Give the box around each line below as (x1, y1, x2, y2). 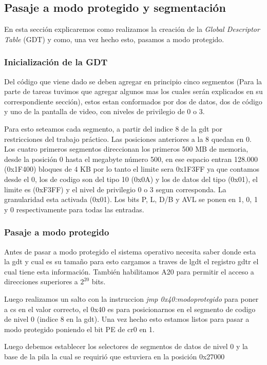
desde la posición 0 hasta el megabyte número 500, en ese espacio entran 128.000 (4, 153, 258, 164)
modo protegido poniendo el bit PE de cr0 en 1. (4, 323, 155, 334)
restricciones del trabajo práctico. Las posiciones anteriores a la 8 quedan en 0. (4, 133, 252, 144)
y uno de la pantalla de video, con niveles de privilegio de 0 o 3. (4, 106, 205, 117)
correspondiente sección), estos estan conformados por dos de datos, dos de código (4, 96, 262, 106)
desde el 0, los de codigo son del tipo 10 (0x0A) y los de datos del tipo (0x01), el (4, 173, 258, 184)
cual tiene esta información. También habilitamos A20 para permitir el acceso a (4, 266, 254, 277)
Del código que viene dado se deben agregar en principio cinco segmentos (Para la (4, 76, 262, 86)
